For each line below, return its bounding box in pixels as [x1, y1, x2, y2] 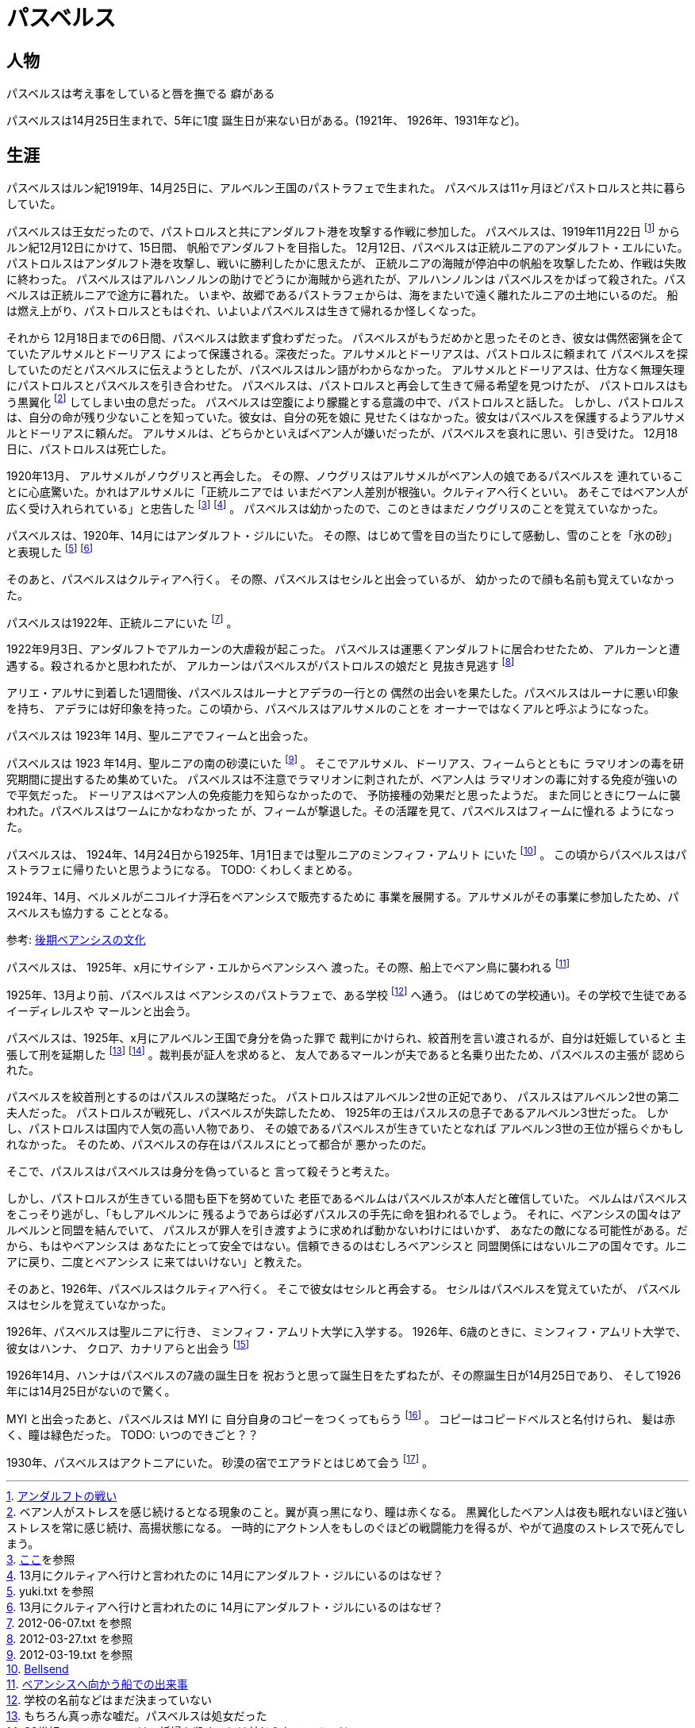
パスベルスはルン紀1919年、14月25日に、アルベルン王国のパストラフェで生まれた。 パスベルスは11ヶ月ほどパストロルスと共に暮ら [6, 181, 686, 195]
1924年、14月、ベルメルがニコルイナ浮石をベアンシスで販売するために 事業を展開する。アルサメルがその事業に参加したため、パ [6, 890, 679, 904]
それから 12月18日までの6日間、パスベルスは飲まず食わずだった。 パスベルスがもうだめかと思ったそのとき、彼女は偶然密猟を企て [6, 330, 684, 344]
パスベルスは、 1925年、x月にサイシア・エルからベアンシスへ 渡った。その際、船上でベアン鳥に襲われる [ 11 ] [6, 958, 570, 974]
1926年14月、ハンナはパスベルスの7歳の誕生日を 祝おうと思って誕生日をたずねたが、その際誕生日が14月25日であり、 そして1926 [6, 1368, 682, 1382]
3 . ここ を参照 [6, 1553, 75, 1567]
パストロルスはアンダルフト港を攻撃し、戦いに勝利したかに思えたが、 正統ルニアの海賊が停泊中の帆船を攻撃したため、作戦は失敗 [6, 256, 687, 270]
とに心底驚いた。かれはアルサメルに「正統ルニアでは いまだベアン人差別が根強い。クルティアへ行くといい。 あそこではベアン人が [6, 485, 689, 499]
